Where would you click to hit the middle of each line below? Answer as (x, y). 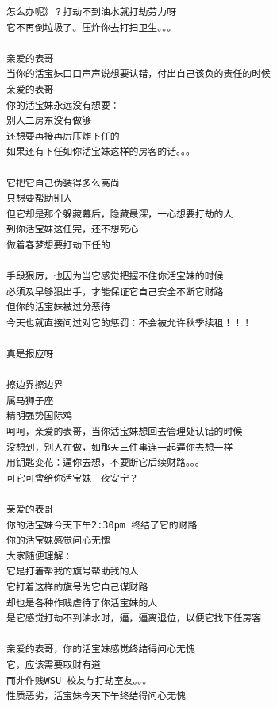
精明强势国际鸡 (40, 416)
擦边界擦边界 (35, 385)
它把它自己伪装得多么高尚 (63, 183)
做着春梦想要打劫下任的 (58, 245)
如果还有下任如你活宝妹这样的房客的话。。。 (101, 152)
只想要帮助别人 (40, 199)
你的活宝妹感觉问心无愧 (58, 541)
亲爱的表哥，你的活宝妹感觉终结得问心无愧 (101, 649)
